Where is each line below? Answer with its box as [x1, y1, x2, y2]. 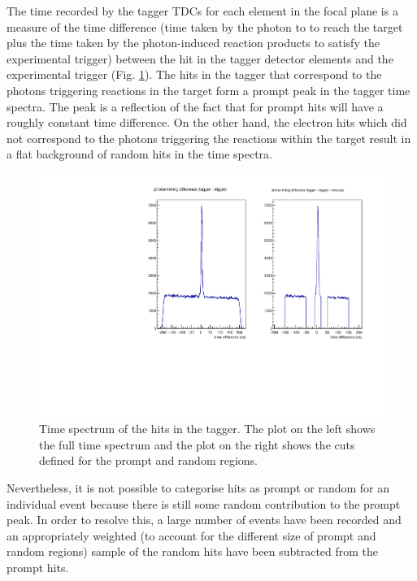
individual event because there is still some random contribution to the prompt [7, 495, 401, 512]
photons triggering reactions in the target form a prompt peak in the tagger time [7, 81, 410, 98]
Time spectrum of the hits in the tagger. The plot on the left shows [39, 420, 376, 437]
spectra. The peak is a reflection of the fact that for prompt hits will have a [7, 98, 384, 115]
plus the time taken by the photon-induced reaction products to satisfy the [7, 34, 380, 51]
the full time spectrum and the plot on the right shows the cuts [39, 436, 355, 453]
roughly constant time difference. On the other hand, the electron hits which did [7, 114, 407, 131]
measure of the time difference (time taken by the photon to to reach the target [7, 18, 403, 35]
